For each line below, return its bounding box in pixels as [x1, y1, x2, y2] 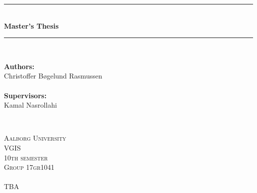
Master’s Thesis [4, 20, 59, 31]
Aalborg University [4, 133, 66, 143]
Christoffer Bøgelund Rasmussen [4, 71, 102, 81]
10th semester [4, 152, 48, 162]
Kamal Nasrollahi [4, 100, 57, 110]
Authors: [4, 61, 35, 71]
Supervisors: [4, 90, 47, 100]
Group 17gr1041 [4, 162, 55, 172]
